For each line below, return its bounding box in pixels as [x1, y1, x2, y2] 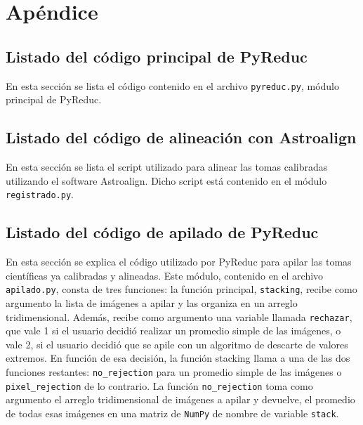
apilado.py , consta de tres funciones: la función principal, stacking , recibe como [6, 282, 357, 296]
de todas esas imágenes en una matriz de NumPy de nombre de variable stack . [6, 405, 339, 420]
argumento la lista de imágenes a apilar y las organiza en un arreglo [6, 295, 298, 310]
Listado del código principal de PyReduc [6, 45, 308, 67]
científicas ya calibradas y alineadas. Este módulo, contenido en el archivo [6, 268, 324, 282]
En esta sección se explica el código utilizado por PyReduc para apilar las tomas [6, 254, 352, 269]
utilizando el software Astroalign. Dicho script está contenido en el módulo [6, 173, 327, 188]
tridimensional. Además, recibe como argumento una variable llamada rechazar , [6, 309, 352, 324]
